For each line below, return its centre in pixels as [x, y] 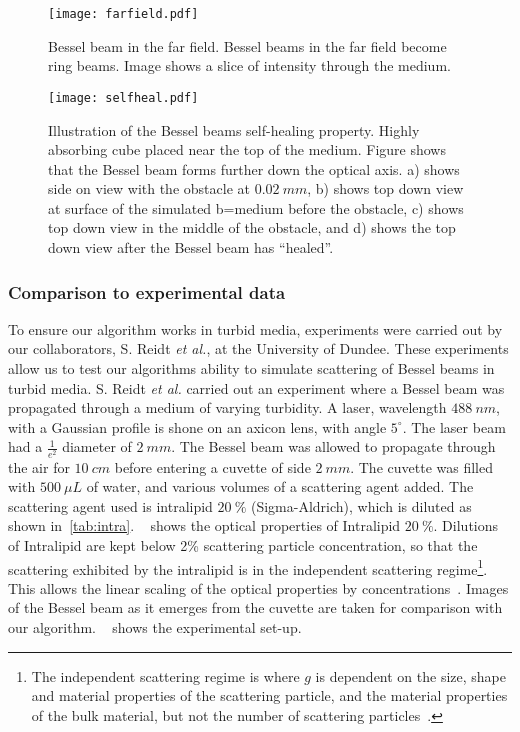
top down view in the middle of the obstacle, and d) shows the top [252, 227]
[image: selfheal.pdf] [123, 97]
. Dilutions [466, 525]
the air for [39, 466]
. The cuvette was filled [421, 466]
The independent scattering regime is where [165, 675]
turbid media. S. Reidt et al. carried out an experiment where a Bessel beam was [256, 387]
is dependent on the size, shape [411, 675]
